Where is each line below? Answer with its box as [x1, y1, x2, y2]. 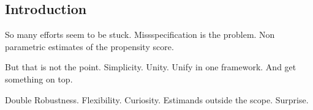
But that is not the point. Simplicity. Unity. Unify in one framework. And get [5, 61, 296, 73]
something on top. [5, 72, 73, 85]
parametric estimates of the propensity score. [5, 40, 174, 53]
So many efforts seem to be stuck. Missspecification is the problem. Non [5, 28, 275, 41]
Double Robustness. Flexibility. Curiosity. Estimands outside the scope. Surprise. [5, 93, 309, 106]
